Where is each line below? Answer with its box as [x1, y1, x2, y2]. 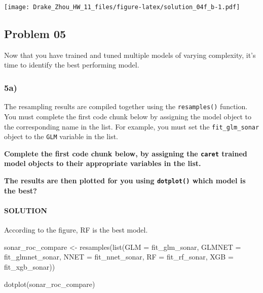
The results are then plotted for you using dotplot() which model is [4, 175, 246, 186]
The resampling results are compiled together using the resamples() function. [4, 101, 248, 112]
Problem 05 [4, 26, 66, 42]
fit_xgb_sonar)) [4, 261, 55, 272]
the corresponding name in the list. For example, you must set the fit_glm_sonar [4, 121, 259, 132]
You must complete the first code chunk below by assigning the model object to [4, 111, 251, 121]
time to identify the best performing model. [4, 59, 139, 70]
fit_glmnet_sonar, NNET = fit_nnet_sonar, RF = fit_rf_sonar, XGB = [4, 251, 234, 262]
